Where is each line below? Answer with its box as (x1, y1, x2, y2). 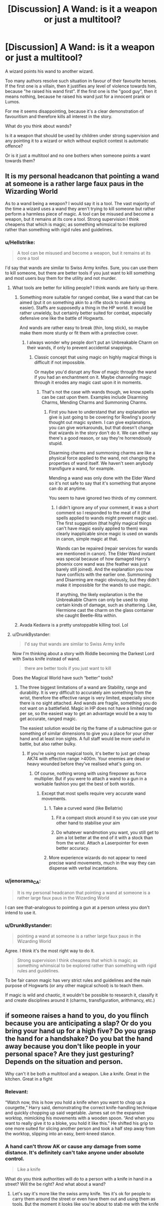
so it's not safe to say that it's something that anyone (49, 481, 156, 486)
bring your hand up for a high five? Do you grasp (5, 1027, 156, 1035)
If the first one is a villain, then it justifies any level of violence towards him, (5, 83, 157, 89)
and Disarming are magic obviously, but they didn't (56, 577, 160, 583)
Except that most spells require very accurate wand (41, 790, 146, 796)
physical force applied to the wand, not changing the (49, 455, 156, 461)
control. (5, 1155, 25, 1162)
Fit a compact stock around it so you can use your (56, 815, 158, 821)
